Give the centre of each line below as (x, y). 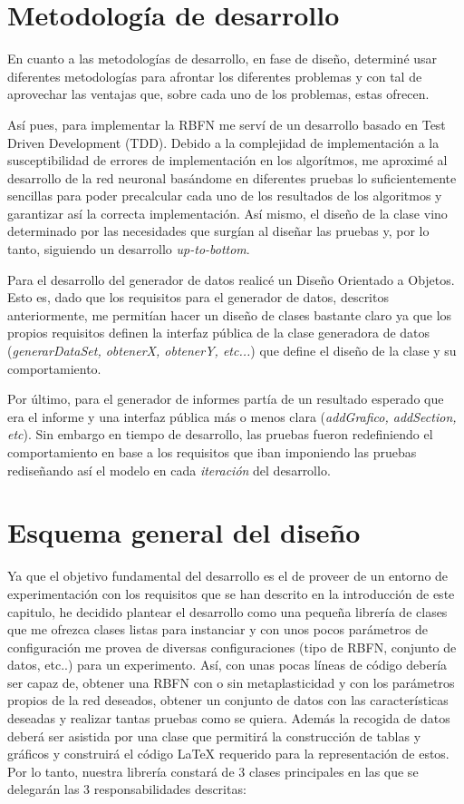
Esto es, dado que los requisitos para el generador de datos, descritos (198, 297)
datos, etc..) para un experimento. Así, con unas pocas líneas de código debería (227, 665)
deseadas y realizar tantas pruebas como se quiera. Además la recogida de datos (229, 718)
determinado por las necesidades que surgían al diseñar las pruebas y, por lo (218, 231)
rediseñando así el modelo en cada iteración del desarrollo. (169, 470)
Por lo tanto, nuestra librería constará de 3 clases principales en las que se (213, 771)
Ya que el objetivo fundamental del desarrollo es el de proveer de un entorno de (228, 576)
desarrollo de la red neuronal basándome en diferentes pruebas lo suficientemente (232, 177)
